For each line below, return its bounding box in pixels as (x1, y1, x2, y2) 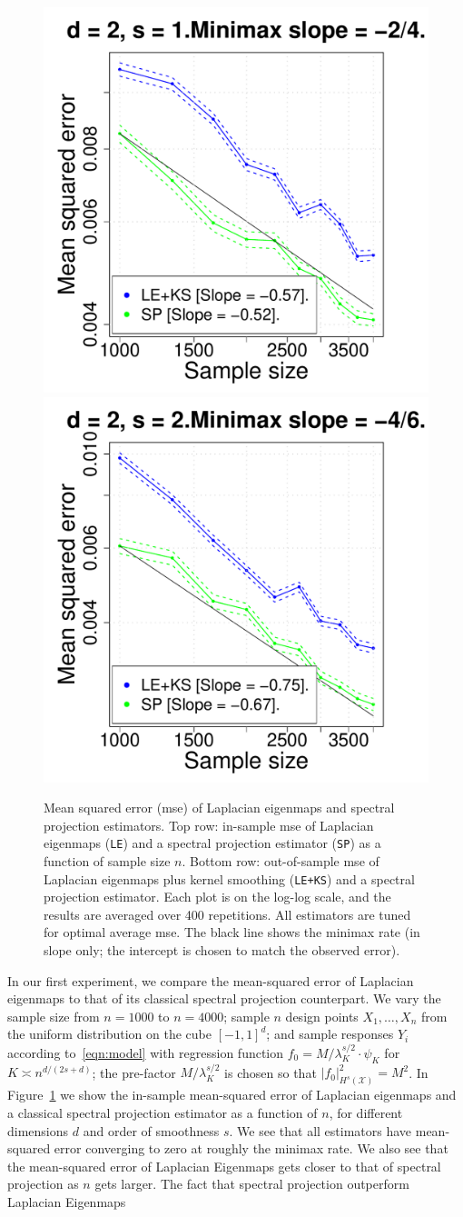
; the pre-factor (92, 1062, 176, 1082)
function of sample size (44, 852, 171, 871)
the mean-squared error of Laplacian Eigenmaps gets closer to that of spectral (7, 1156, 441, 1175)
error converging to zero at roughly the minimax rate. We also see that (54, 1139, 448, 1158)
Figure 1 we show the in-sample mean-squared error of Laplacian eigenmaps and (7, 1085, 457, 1104)
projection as (7, 1174, 79, 1193)
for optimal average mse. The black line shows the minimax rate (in (44, 923, 420, 942)
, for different (329, 1102, 403, 1122)
